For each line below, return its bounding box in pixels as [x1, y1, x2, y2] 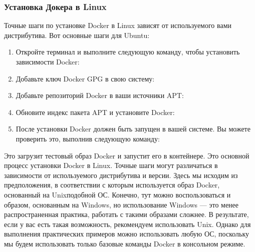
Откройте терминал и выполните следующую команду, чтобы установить [16, 46, 240, 57]
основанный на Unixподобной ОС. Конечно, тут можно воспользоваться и [4, 189, 231, 199]
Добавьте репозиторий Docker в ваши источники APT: [16, 90, 184, 100]
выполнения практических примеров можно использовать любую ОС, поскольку [4, 228, 249, 239]
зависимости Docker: [16, 56, 80, 66]
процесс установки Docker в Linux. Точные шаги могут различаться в [4, 160, 218, 170]
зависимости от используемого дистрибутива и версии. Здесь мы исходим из [4, 169, 238, 180]
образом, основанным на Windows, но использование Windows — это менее [4, 199, 239, 209]
